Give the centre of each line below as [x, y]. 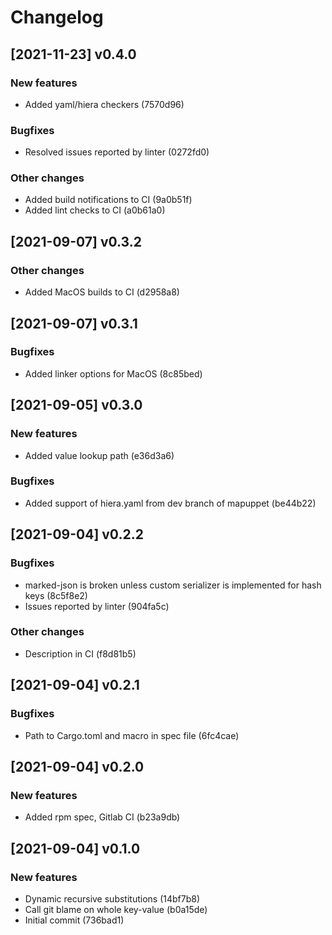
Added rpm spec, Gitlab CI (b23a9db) [102, 817]
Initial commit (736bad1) [74, 920]
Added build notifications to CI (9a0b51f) [108, 200]
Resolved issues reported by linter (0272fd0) [117, 152]
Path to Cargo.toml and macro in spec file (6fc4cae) [132, 735]
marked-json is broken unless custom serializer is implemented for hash [173, 585]
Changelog [57, 17]
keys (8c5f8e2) [56, 595]
